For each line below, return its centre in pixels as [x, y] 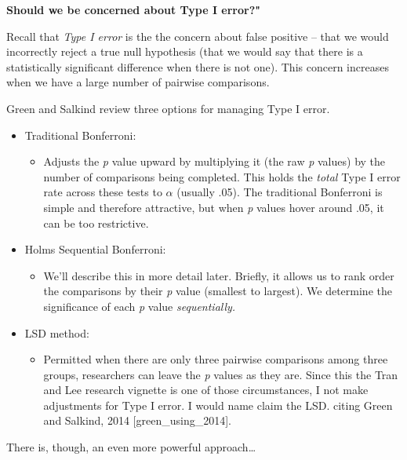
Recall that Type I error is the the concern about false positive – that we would [198, 36]
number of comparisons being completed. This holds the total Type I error [222, 176]
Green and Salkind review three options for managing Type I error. [168, 108]
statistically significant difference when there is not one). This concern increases [198, 66]
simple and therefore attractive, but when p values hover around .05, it [214, 207]
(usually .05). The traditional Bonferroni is [280, 192]
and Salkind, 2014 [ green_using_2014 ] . [137, 420]
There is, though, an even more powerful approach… [131, 447]
